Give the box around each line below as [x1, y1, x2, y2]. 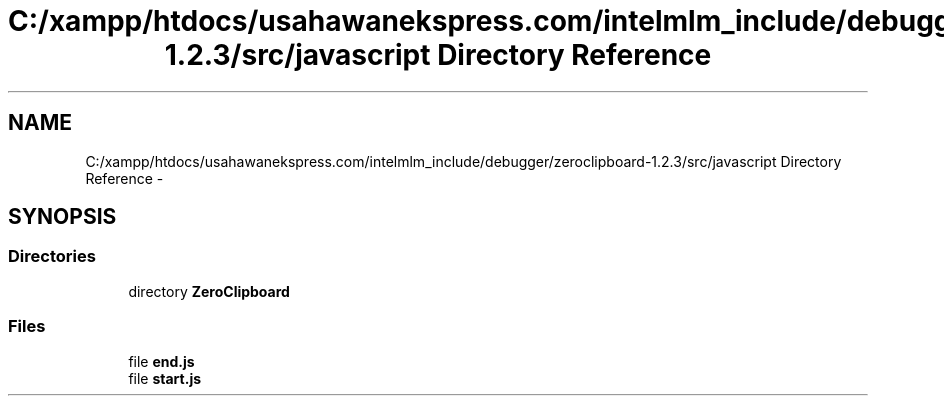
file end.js [128, 352, 195, 370]
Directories [8, 246, 96, 267]
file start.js [128, 369, 202, 387]
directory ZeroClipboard [128, 282, 290, 300]
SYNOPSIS [8, 204, 117, 230]
